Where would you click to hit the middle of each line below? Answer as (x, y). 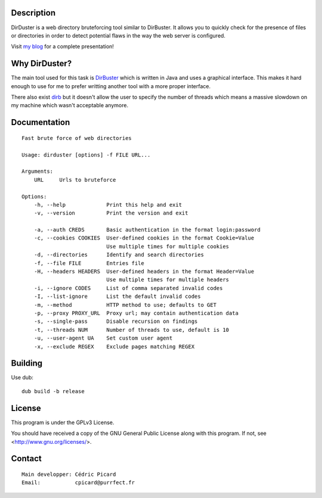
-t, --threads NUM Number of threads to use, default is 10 (131, 330)
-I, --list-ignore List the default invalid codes (117, 297)
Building (27, 363)
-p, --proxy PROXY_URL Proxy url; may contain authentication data (136, 313)
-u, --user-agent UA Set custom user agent (103, 338)
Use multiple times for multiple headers (168, 280)
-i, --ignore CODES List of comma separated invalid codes (128, 288)
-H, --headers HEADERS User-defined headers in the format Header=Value (144, 272)
